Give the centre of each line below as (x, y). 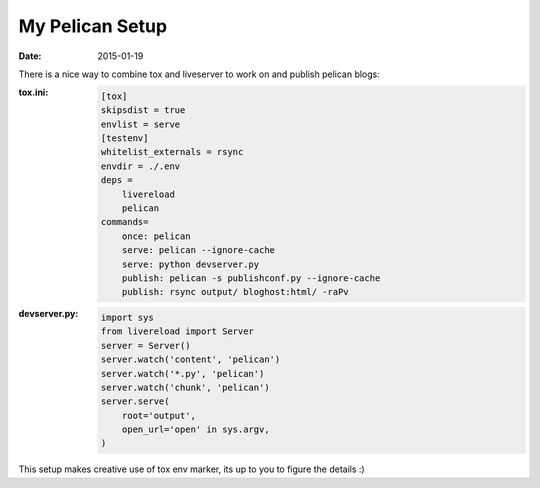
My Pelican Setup (93, 26)
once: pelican (156, 236)
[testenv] (124, 138)
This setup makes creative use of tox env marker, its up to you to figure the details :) (191, 469)
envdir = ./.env (140, 166)
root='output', (159, 415)
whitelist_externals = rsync (172, 152)
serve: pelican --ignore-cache (198, 250)
